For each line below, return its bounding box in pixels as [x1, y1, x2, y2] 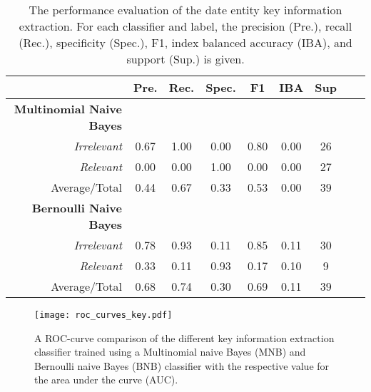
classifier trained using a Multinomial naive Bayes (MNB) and [34, 344, 306, 359]
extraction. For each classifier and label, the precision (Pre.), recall [19, 18, 352, 34]
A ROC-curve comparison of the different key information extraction [34, 330, 335, 345]
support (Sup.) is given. [126, 51, 245, 67]
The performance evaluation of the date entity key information [29, 1, 342, 18]
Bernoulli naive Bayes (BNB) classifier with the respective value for [34, 358, 330, 373]
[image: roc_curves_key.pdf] [34, 310, 173, 320]
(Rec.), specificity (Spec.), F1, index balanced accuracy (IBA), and [19, 34, 352, 51]
